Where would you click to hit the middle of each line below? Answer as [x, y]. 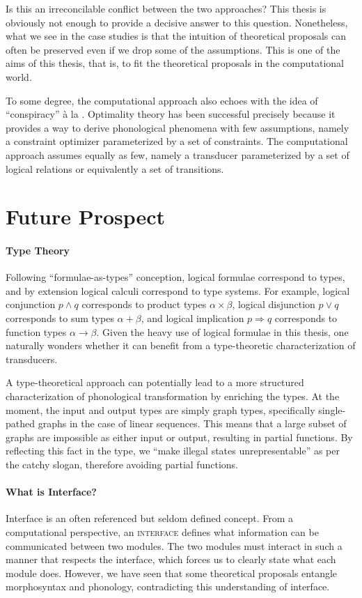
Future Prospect [86, 216]
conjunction [31, 304]
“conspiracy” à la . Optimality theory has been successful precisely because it [171, 114]
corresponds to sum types [60, 318]
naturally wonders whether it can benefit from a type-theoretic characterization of [181, 345]
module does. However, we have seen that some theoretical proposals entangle [172, 573]
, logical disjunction [274, 304]
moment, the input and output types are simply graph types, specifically [160, 409]
